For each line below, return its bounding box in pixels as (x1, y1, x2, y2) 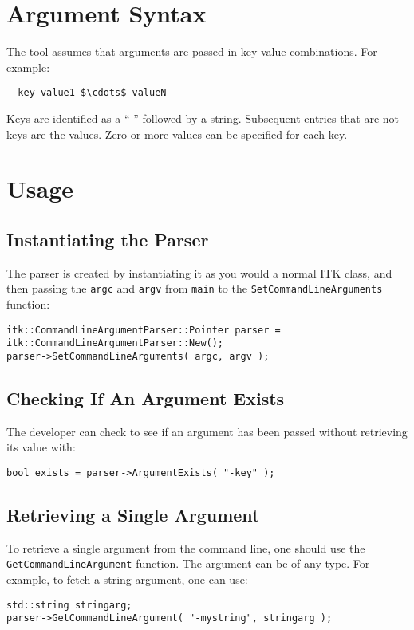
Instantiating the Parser (6, 226, 209, 251)
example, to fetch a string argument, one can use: (6, 571, 248, 588)
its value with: (6, 439, 76, 455)
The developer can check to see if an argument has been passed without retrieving (6, 423, 408, 439)
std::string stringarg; (6, 599, 132, 611)
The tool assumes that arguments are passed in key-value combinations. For (6, 43, 377, 60)
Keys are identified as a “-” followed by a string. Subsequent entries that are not (6, 109, 400, 126)
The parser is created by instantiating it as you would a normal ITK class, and (6, 264, 392, 281)
